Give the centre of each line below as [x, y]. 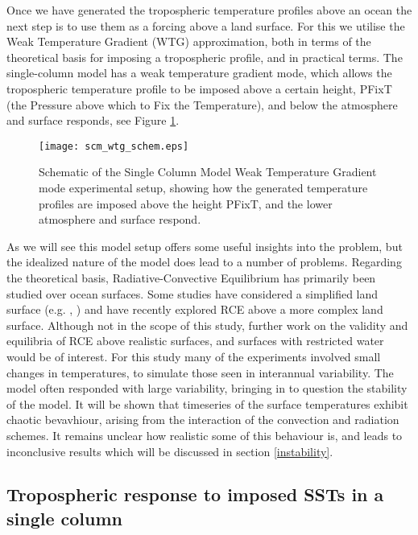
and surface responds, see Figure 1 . [93, 120]
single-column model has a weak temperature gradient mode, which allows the [199, 73]
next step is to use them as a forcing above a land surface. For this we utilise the [206, 25]
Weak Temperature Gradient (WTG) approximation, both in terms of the [189, 41]
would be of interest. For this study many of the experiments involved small [194, 356]
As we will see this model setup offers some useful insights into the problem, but [205, 246]
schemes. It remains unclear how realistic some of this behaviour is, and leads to [205, 435]
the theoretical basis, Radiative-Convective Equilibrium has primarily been [191, 277]
